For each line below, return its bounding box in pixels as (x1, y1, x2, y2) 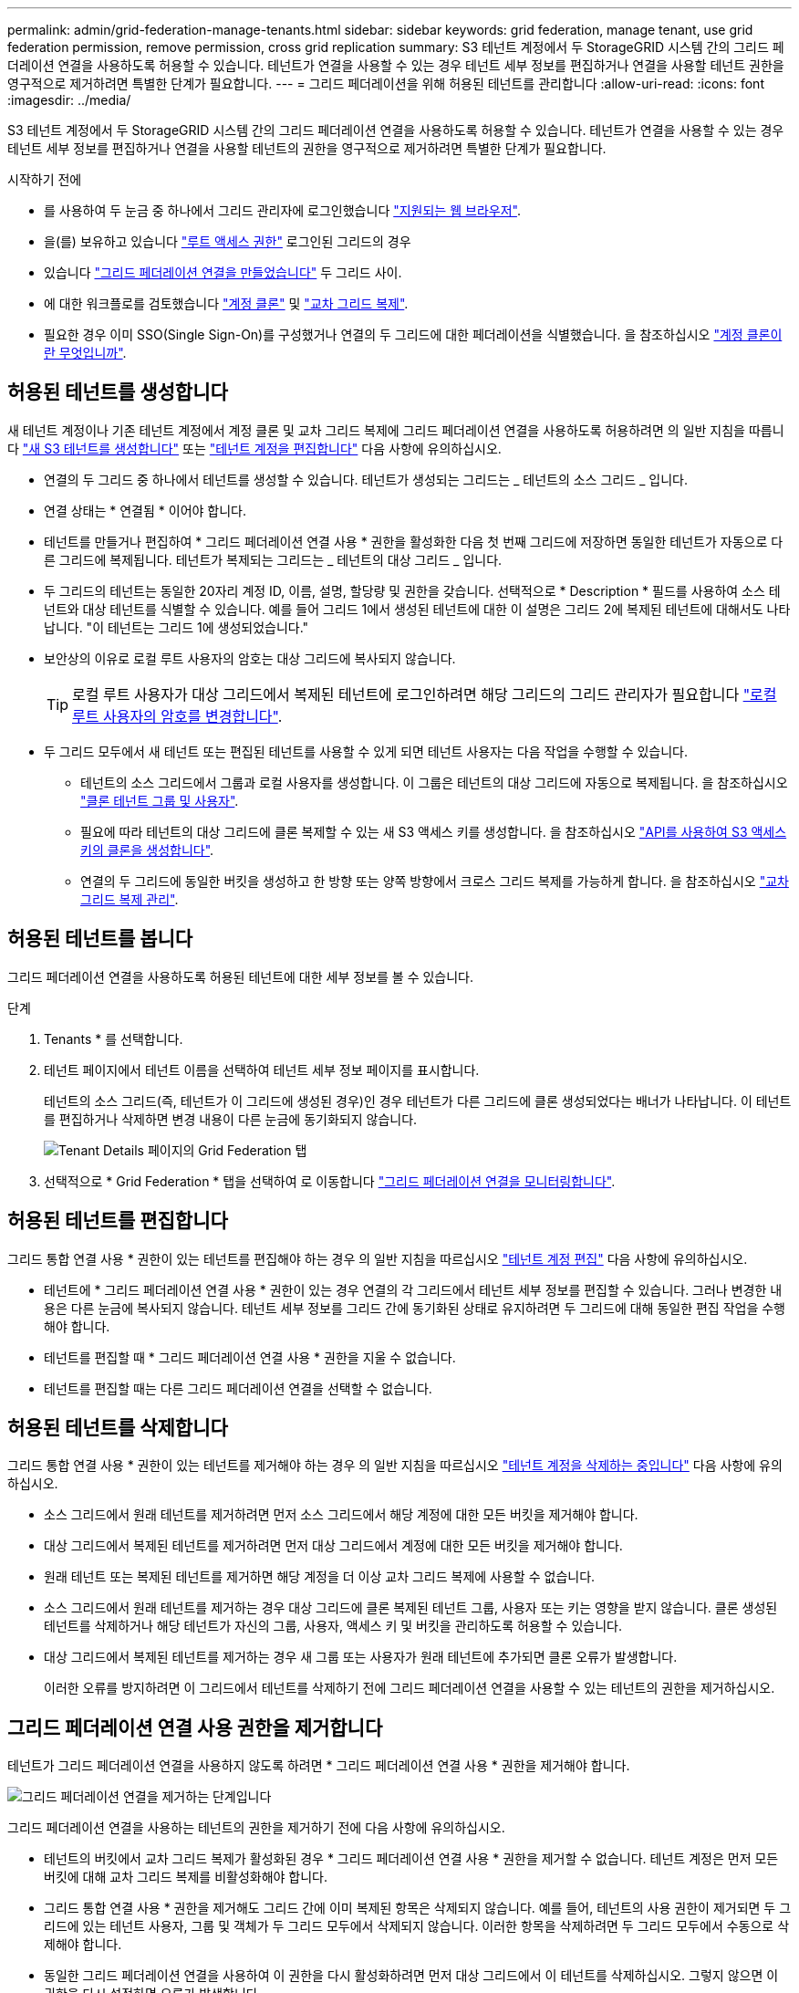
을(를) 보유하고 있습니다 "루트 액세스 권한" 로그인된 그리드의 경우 (44, 234, 411, 249)
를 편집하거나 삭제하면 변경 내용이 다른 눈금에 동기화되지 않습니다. (44, 1111, 418, 1127)
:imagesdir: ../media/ (7, 92, 131, 108)
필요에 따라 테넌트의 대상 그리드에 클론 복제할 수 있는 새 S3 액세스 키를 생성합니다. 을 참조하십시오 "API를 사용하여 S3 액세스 (80, 823, 787, 840)
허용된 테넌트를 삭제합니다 (7, 1415, 228, 1439)
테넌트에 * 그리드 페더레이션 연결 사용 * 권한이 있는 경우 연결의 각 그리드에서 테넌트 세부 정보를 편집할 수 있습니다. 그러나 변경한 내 (44, 1281, 783, 1298)
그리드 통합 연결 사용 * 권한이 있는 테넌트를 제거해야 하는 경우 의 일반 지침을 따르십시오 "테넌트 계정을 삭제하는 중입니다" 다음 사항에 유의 (7, 1457, 783, 1474)
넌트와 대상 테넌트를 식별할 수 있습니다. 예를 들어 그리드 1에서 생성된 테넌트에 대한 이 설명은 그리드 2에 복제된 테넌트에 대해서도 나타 (44, 600, 791, 617)
